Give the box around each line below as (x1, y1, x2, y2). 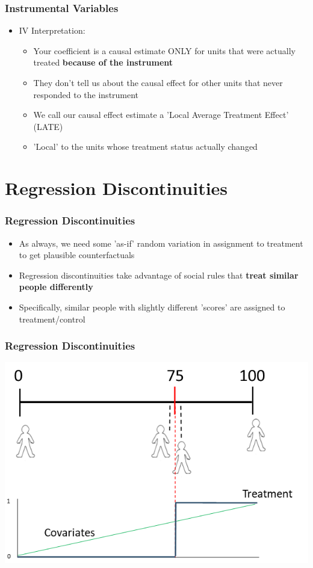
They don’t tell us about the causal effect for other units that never (33, 76, 283, 88)
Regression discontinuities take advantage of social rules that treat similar (19, 268, 299, 281)
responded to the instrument (33, 88, 139, 100)
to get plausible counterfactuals (19, 248, 135, 261)
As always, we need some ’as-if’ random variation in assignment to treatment (19, 236, 303, 249)
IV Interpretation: (19, 24, 85, 37)
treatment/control (19, 312, 85, 325)
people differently (19, 280, 93, 293)
